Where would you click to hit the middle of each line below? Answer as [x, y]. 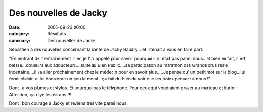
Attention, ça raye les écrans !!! [40, 95]
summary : [20, 41]
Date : [15, 27]
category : [19, 33]
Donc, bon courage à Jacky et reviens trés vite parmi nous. [68, 103]
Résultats [57, 33]
